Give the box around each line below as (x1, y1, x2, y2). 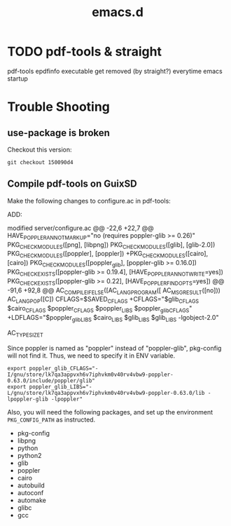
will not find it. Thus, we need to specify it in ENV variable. (7, 351, 176, 360)
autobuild (17, 481, 45, 490)
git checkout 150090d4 (7, 159, 73, 166)
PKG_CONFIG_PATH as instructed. (7, 415, 96, 424)
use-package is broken (7, 127, 111, 139)
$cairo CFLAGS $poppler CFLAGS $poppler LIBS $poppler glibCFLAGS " (7, 304, 192, 314)
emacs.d (92, 4, 143, 20)
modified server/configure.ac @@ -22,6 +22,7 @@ (7, 224, 154, 232)
